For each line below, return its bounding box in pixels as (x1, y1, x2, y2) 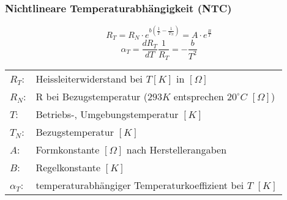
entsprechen (173, 89, 224, 103)
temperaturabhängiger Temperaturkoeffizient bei (35, 177, 244, 192)
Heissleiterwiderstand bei (35, 71, 143, 86)
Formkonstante (35, 142, 100, 157)
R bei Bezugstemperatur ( (35, 89, 147, 103)
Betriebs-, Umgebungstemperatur (35, 106, 179, 121)
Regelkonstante (35, 160, 101, 174)
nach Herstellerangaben (126, 142, 227, 157)
